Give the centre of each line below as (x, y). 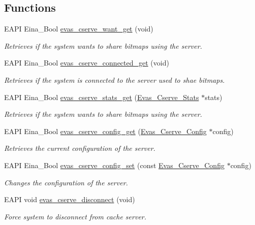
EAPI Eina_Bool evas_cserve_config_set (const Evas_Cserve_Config (114, 165)
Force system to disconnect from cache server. (75, 216)
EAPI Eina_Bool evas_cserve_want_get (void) (79, 29)
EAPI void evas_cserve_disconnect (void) (70, 199)
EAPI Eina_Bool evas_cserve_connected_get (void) (87, 63)
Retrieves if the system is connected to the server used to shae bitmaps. (115, 79)
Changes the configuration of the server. (66, 182)
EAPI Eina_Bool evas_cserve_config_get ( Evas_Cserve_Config (105, 131)
